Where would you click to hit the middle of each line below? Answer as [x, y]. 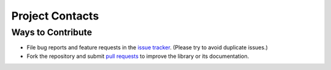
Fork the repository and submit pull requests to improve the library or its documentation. [138, 56]
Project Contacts [55, 16]
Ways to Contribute [51, 32]
